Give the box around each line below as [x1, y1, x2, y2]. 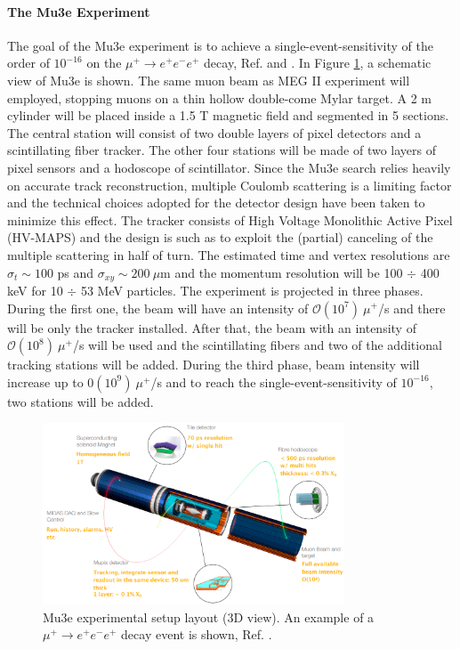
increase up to [7, 372, 84, 391]
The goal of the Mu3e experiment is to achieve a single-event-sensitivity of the [7, 36, 434, 54]
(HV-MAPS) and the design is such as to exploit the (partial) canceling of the [7, 228, 433, 247]
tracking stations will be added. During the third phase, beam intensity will [7, 355, 420, 374]
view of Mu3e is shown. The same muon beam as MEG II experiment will [7, 70, 410, 89]
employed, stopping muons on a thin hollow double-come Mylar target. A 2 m [7, 88, 432, 107]
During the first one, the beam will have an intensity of [7, 298, 309, 317]
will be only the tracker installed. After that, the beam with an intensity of [7, 318, 416, 337]
